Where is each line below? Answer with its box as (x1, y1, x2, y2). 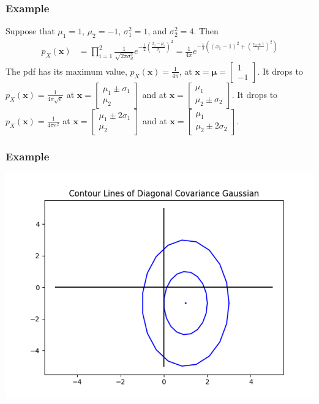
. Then (193, 24, 219, 37)
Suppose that (6, 24, 55, 37)
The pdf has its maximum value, (6, 64, 127, 77)
